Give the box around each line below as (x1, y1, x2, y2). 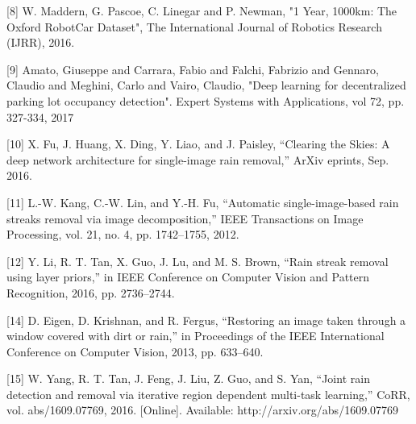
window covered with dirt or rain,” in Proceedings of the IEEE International (6, 327, 385, 344)
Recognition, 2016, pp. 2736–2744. (6, 284, 175, 301)
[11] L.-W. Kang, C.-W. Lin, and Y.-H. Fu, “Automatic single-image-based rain (6, 193, 399, 210)
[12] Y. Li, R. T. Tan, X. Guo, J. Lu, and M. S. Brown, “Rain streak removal (6, 252, 389, 269)
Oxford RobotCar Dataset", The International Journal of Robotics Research (6, 18, 382, 35)
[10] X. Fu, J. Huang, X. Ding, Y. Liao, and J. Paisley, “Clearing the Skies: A (6, 135, 390, 152)
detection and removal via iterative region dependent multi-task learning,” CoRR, (6, 385, 410, 402)
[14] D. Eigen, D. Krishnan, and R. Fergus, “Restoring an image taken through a (6, 311, 406, 328)
